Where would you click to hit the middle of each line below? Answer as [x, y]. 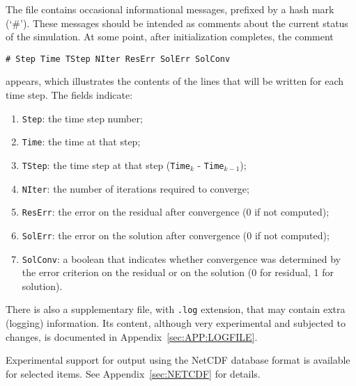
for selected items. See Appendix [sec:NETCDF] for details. [133, 373]
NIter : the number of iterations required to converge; [136, 188]
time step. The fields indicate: [69, 95]
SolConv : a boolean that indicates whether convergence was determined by [181, 258]
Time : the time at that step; [81, 142]
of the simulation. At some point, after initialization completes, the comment [170, 37]
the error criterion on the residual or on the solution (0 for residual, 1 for [178, 272]
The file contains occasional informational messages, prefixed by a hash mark [170, 9]
